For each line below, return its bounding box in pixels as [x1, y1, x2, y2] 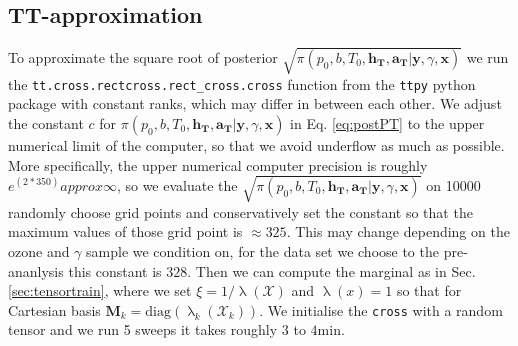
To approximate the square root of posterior [8, 46, 278, 67]
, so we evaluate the [116, 174, 238, 195]
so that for [396, 280, 462, 301]
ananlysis [8, 260, 64, 281]
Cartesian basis [8, 299, 101, 320]
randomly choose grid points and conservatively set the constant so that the [8, 201, 473, 222]
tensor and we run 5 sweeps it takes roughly [8, 319, 278, 340]
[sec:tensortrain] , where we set [8, 280, 192, 301]
